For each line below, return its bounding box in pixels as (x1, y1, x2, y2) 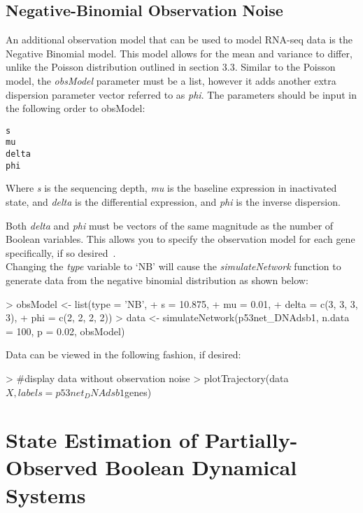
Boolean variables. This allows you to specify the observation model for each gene (6, 232, 355, 246)
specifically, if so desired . (6, 245, 116, 260)
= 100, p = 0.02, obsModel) (6, 323, 125, 338)
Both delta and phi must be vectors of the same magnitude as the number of (6, 218, 334, 232)
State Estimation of (6, 426, 197, 454)
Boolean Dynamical (105, 453, 297, 482)
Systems (6, 480, 86, 509)
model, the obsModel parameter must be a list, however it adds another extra (6, 73, 336, 87)
